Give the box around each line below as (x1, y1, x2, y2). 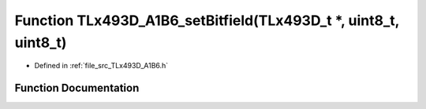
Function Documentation (14, 82, 140, 95)
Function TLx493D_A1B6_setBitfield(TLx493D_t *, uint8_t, (14, 12, 400, 29)
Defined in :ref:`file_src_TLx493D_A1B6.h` (34, 61, 169, 71)
